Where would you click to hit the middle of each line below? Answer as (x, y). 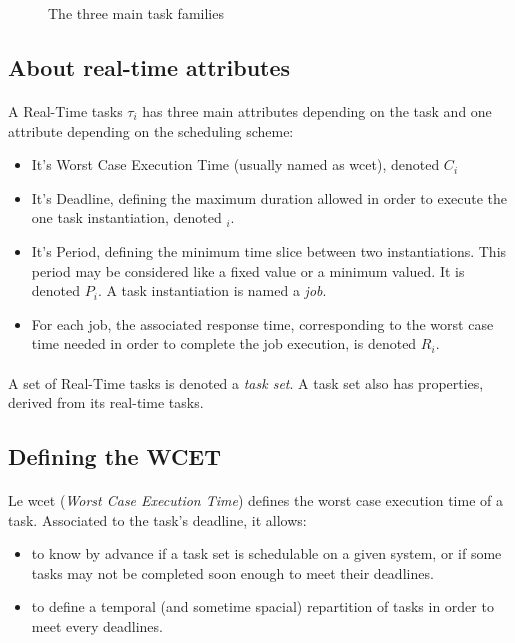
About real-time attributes (149, 66)
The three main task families (136, 13)
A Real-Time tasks (65, 110)
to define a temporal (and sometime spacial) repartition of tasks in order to (262, 606)
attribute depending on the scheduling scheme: (151, 130)
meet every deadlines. (97, 626)
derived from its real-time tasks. (106, 402)
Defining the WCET (115, 456)
